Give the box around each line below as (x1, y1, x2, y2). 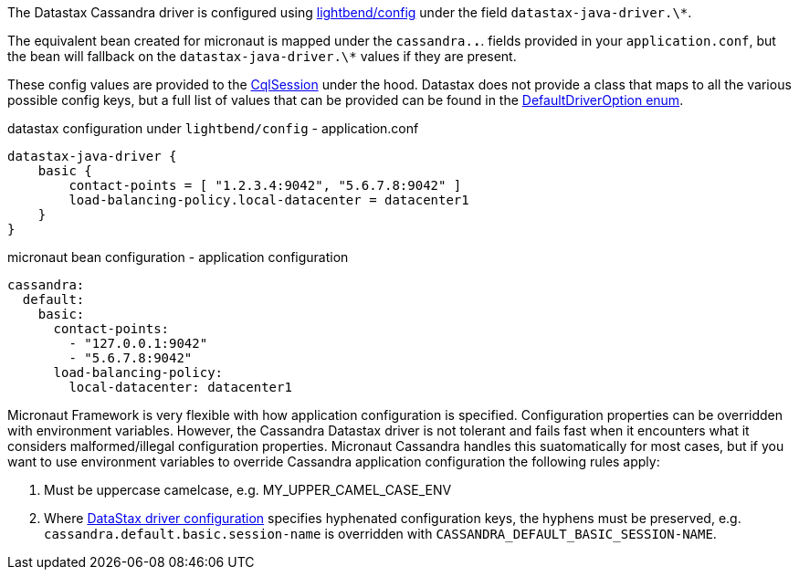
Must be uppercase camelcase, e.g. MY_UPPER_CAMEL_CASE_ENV (44, 482, 452, 498)
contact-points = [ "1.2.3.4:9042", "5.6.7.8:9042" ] (68, 178, 462, 193)
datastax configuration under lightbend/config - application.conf (7, 121, 419, 136)
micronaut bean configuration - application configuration (7, 249, 349, 265)
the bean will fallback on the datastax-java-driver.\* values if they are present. (7, 48, 517, 64)
